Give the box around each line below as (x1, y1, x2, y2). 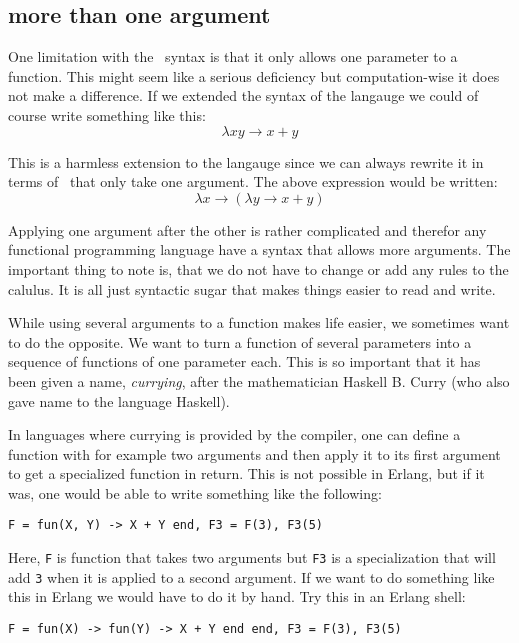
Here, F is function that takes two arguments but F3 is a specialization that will (8, 547, 496, 568)
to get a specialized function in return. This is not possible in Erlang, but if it (8, 463, 485, 484)
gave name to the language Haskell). (8, 390, 230, 411)
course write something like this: (8, 104, 206, 125)
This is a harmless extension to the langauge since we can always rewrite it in (8, 151, 484, 172)
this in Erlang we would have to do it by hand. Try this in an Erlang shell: (8, 586, 466, 607)
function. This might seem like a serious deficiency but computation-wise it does (8, 65, 500, 86)
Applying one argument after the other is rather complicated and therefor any (8, 219, 487, 240)
